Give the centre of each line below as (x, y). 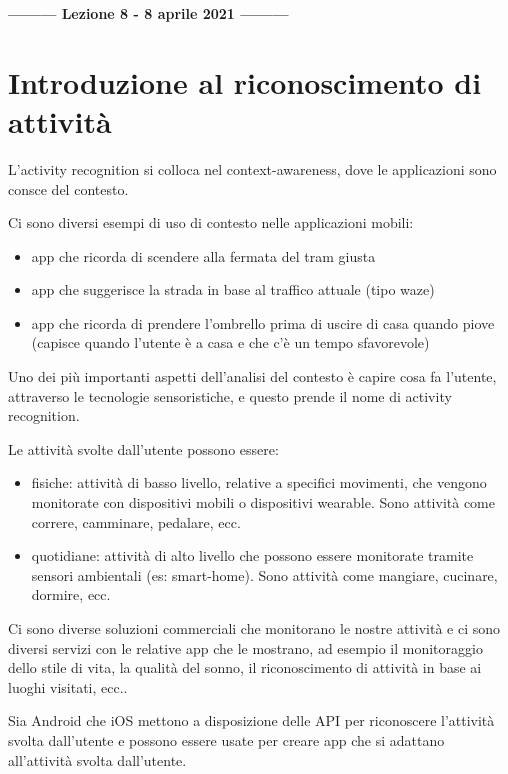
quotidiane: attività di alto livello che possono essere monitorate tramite (252, 555)
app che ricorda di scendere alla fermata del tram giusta (203, 255)
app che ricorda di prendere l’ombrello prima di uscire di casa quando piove (263, 322)
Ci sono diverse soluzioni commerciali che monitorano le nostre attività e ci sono (254, 628)
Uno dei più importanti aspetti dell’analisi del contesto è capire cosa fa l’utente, (252, 376)
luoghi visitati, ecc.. (68, 686)
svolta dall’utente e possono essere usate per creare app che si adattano (226, 739)
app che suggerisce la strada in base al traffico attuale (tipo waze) (233, 289)
